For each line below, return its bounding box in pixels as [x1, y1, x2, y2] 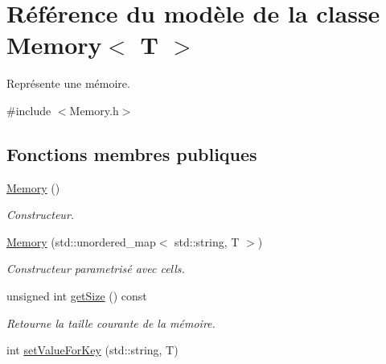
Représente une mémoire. [6, 75, 130, 92]
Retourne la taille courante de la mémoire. [6, 314, 216, 331]
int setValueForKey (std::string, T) [6, 341, 179, 358]
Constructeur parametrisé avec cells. [6, 260, 185, 277]
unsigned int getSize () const [6, 287, 147, 304]
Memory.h [69, 101, 119, 118]
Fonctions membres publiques [6, 141, 257, 166]
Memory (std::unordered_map [6, 233, 156, 250]
